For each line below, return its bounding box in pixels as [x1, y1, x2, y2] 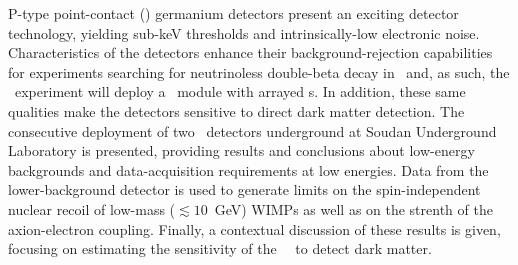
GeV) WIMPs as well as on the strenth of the [214, 198, 493, 219]
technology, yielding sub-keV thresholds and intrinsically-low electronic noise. [8, 22, 480, 43]
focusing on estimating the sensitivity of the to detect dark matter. [8, 238, 432, 259]
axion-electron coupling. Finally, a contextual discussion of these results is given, [8, 218, 501, 239]
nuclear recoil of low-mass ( [8, 198, 176, 219]
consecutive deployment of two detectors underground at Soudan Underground [8, 120, 497, 141]
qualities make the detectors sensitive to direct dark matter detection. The [8, 100, 465, 121]
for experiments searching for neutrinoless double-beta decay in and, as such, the [8, 61, 510, 82]
